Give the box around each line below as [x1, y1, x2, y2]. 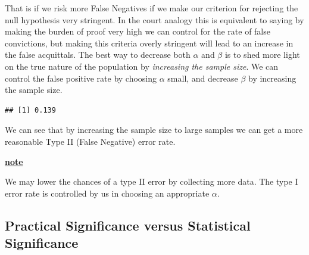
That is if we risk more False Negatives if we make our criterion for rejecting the [5, 2, 298, 14]
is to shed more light [224, 48, 300, 61]
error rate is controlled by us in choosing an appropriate [5, 186, 210, 199]
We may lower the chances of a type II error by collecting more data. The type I [5, 175, 298, 188]
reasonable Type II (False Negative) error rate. [5, 135, 176, 147]
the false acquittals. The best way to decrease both [5, 48, 191, 61]
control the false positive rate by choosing [5, 71, 157, 84]
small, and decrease [167, 71, 238, 84]
